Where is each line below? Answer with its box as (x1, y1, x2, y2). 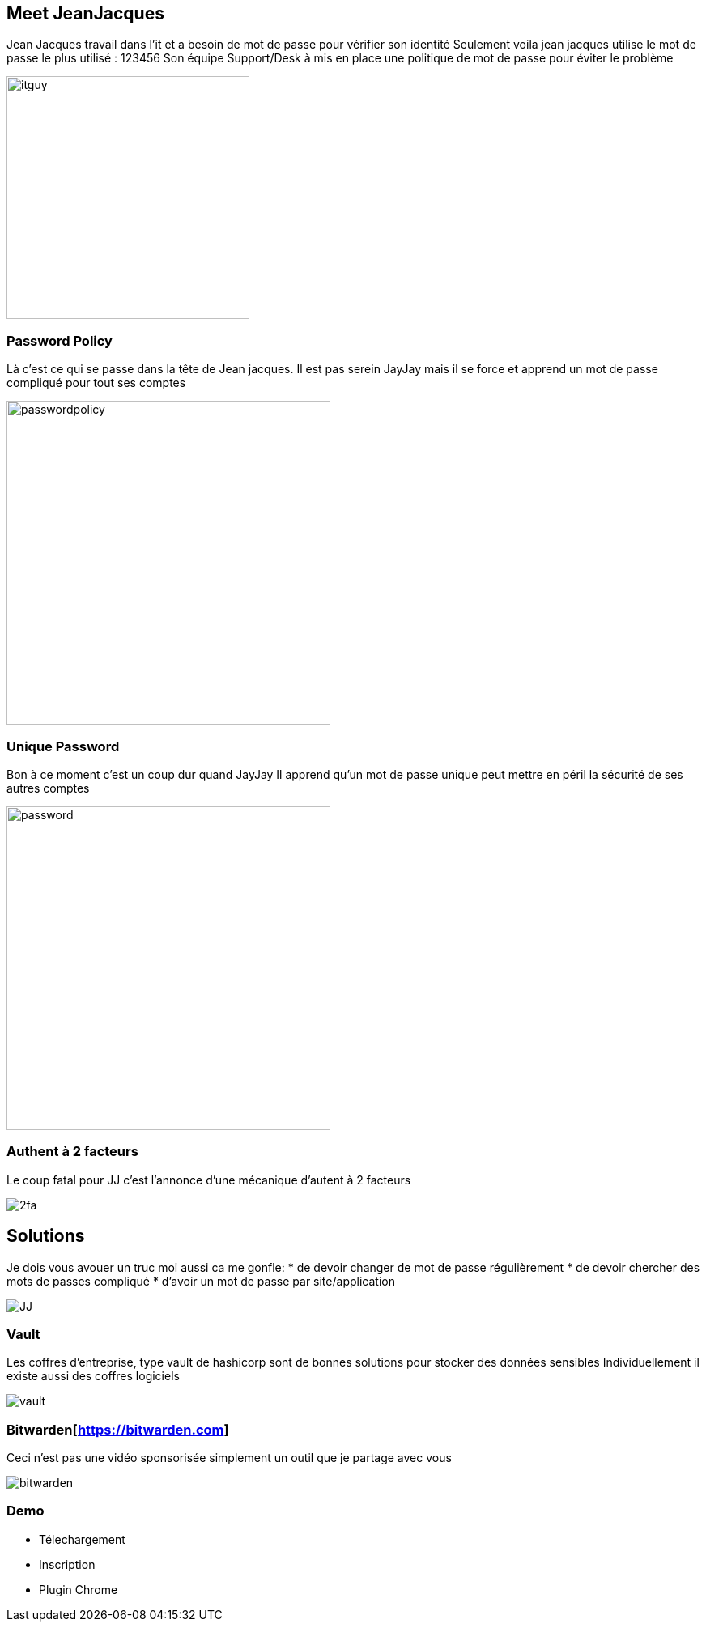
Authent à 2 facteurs (6, 1143, 138, 1160)
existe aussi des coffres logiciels (6, 1369, 180, 1384)
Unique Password (6, 737, 120, 754)
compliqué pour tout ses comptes (6, 376, 186, 390)
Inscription (39, 1557, 96, 1571)
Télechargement (39, 1532, 125, 1546)
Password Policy (6, 332, 113, 349)
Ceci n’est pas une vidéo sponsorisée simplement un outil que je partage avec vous (6, 1451, 452, 1465)
